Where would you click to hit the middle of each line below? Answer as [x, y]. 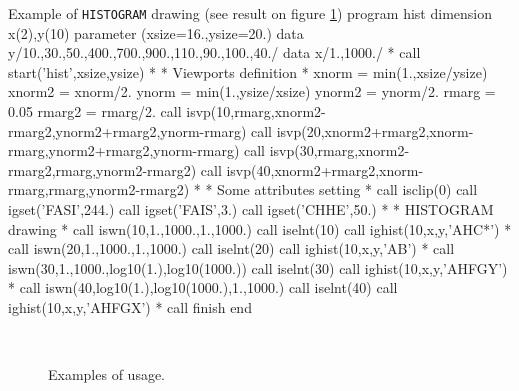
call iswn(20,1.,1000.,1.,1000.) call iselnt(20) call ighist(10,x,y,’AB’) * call [231, 248]
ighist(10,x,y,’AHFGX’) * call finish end [130, 306]
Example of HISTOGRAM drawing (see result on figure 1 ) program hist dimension [250, 13]
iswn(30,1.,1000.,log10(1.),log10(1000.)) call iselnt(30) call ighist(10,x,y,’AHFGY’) [258, 267]
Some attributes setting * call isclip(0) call [347, 189]
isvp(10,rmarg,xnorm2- [256, 111]
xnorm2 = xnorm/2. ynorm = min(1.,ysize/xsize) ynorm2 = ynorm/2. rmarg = [252, 91]
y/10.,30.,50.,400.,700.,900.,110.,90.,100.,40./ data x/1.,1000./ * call [214, 52]
